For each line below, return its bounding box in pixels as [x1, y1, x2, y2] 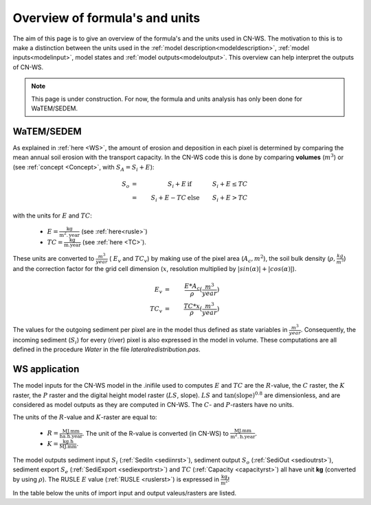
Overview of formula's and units [12, 10, 201, 25]
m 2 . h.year [230, 432, 256, 440]
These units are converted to [12, 254, 95, 262]
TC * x [183, 302, 201, 310]
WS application [12, 364, 80, 375]
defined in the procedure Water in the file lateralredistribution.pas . [12, 345, 201, 353]
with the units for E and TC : [12, 211, 93, 220]
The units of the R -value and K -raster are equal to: [12, 413, 157, 421]
